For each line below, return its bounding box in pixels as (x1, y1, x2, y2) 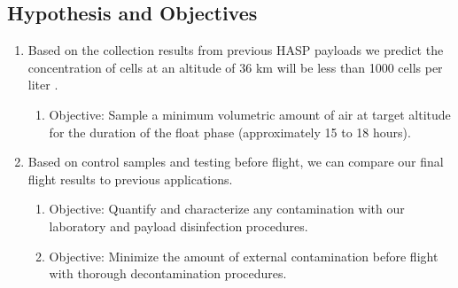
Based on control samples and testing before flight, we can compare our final (27, 152, 444, 171)
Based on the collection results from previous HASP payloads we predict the (27, 41, 444, 59)
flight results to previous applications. (27, 169, 233, 188)
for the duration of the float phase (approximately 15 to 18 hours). (49, 122, 411, 141)
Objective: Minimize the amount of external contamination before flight (49, 246, 439, 265)
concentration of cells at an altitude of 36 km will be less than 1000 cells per (27, 58, 443, 76)
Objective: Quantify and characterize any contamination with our (49, 199, 405, 218)
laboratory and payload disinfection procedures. (49, 216, 308, 235)
